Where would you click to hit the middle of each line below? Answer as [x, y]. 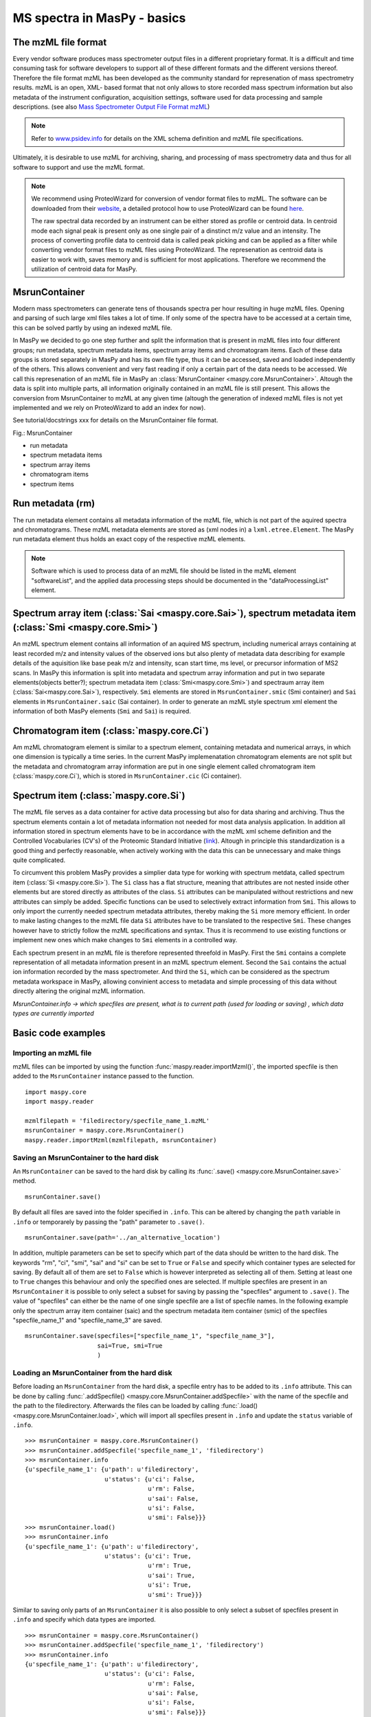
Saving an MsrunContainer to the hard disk [86, 1157]
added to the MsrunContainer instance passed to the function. [103, 1076]
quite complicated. [39, 860]
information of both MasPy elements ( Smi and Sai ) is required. [102, 712]
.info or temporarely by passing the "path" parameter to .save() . [109, 1222]
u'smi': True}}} [175, 1594]
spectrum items [52, 484]
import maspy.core [56, 1092]
